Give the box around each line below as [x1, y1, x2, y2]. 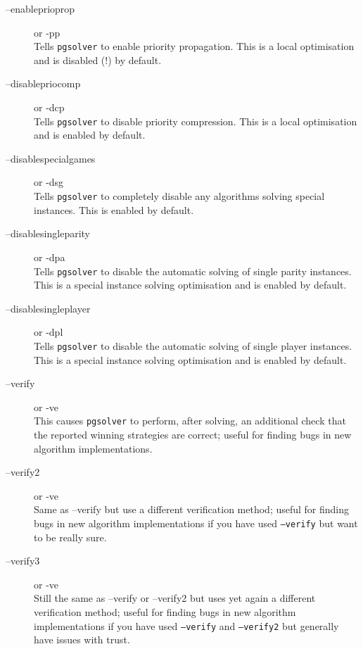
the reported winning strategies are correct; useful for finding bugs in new [34, 427, 352, 442]
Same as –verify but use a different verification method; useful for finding [34, 502, 350, 517]
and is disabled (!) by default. [34, 52, 162, 67]
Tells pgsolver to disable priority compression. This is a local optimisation [34, 113, 357, 128]
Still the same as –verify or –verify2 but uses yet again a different [34, 591, 316, 605]
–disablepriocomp [6, 76, 81, 91]
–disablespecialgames [6, 151, 96, 165]
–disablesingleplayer [6, 301, 91, 315]
